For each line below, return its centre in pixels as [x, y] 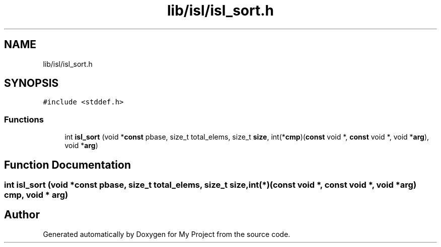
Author [22, 215]
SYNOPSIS [31, 83]
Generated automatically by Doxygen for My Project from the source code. [167, 234]
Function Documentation [67, 165]
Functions [24, 119]
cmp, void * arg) [36, 195]
